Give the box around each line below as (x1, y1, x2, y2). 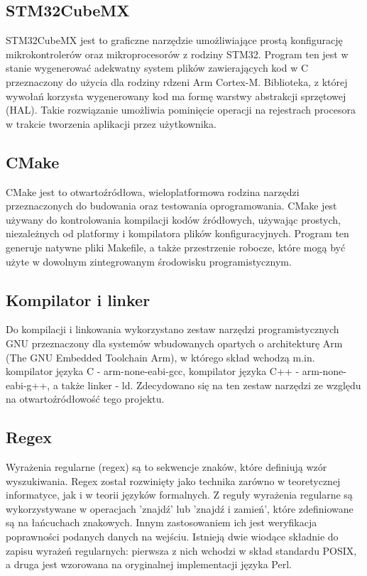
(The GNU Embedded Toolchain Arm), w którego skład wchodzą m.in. (6, 349, 315, 364)
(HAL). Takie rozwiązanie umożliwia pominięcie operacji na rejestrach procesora (6, 102, 356, 117)
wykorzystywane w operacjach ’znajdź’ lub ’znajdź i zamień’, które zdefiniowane (6, 501, 354, 516)
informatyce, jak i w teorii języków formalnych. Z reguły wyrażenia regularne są (6, 487, 353, 502)
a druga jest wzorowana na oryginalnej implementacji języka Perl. (6, 557, 292, 572)
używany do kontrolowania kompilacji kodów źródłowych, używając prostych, (6, 212, 341, 227)
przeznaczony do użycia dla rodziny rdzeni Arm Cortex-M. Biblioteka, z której (6, 74, 348, 89)
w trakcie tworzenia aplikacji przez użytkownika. (6, 116, 217, 131)
